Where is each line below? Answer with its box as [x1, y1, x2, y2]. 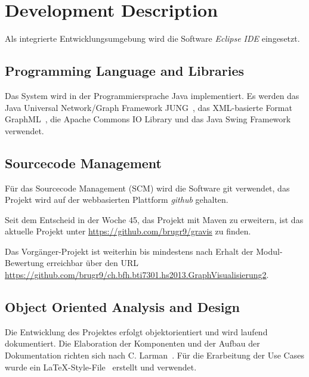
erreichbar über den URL [47, 257, 138, 269]
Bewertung [5, 257, 44, 269]
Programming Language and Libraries [5, 61, 245, 80]
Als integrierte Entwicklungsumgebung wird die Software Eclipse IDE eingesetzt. [5, 32, 300, 45]
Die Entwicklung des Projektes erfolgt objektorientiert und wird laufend [5, 325, 268, 338]
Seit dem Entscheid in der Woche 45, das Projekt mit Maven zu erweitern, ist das [5, 213, 304, 225]
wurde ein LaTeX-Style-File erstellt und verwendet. [5, 360, 197, 373]
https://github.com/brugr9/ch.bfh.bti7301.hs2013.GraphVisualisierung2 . [5, 268, 269, 281]
